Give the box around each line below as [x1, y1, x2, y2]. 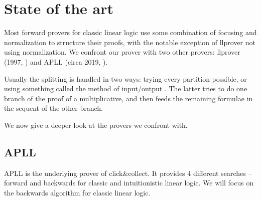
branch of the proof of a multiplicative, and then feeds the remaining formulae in [4, 93, 253, 103]
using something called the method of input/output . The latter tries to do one [4, 83, 247, 94]
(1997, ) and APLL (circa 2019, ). [4, 56, 108, 67]
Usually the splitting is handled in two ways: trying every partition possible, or [4, 73, 247, 84]
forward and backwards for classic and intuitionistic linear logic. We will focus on [4, 177, 254, 188]
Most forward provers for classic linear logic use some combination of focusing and [4, 27, 257, 38]
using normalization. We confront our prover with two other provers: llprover [4, 47, 240, 57]
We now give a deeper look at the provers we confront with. [4, 119, 188, 130]
